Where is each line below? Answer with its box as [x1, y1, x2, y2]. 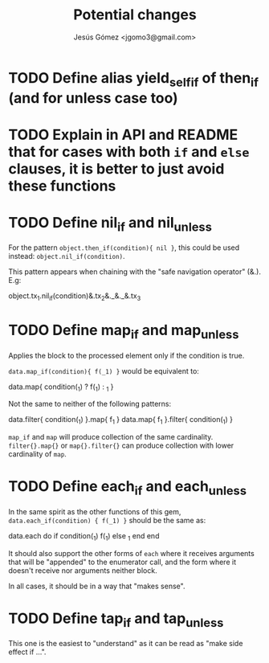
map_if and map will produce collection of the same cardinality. [8, 432, 214, 442]
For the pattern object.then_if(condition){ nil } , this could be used [8, 243, 240, 252]
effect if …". [8, 647, 47, 657]
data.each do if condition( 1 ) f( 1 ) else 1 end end [8, 530, 160, 542]
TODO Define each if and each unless [8, 477, 247, 498]
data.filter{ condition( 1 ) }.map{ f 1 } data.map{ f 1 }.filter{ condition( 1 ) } [8, 415, 234, 427]
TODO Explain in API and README [8, 125, 238, 144]
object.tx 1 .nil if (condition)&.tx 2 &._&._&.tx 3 [8, 291, 141, 303]
